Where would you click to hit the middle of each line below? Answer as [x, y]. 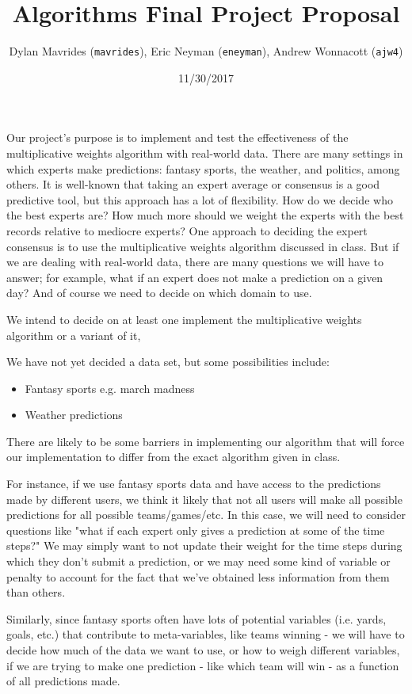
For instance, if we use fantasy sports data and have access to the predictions [194, 484]
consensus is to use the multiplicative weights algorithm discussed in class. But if [203, 246]
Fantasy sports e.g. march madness [110, 388]
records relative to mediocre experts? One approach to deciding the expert [187, 230]
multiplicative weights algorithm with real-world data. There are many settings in [205, 153]
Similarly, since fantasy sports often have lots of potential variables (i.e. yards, [196, 618]
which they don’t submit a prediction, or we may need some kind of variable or [198, 561]
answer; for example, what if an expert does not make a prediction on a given [195, 277]
